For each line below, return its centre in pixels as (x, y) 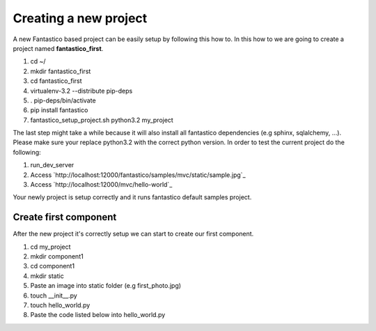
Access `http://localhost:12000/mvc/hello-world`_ (101, 185)
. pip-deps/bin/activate (63, 100)
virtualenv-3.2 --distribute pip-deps (81, 91)
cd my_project (50, 247)
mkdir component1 (57, 256)
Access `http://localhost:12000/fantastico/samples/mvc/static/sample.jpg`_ (138, 175)
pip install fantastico (59, 110)
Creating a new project (80, 18)
